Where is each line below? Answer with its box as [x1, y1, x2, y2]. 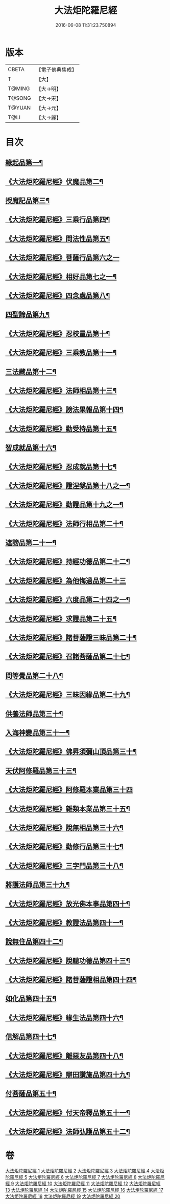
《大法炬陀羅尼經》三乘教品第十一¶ [5, 349, 117, 357]
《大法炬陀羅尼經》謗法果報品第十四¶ [5, 405, 124, 414]
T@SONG [8, 94, 32, 101]
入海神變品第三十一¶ [5, 728, 70, 737]
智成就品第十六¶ [5, 443, 57, 452]
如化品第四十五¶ [5, 994, 57, 1003]
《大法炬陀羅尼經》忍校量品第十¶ [5, 329, 110, 338]
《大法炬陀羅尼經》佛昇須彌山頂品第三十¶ [5, 747, 137, 756]
